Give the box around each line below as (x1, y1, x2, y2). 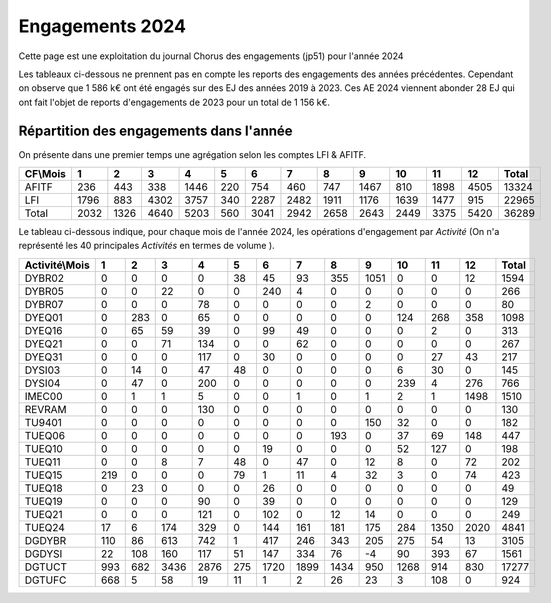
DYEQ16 (24, 323, 63, 337)
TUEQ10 (24, 441, 64, 455)
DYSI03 (24, 363, 61, 377)
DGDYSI (24, 546, 63, 560)
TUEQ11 (24, 455, 61, 469)
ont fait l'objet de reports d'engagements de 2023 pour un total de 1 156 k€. (18, 96, 330, 108)
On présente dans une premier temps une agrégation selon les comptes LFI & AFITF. (18, 148, 367, 160)
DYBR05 (24, 284, 64, 298)
